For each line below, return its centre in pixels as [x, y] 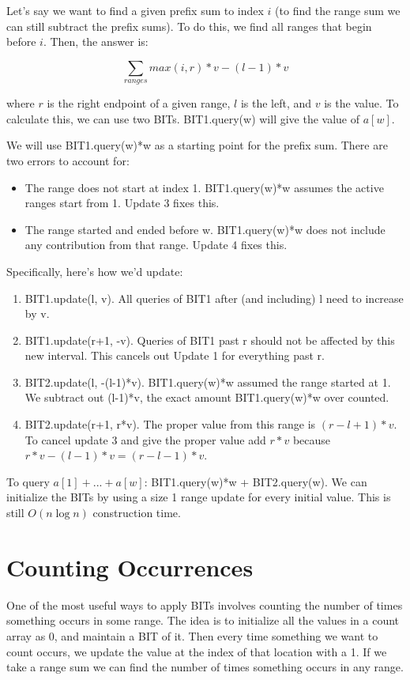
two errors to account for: [68, 160]
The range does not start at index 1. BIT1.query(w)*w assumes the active [204, 187]
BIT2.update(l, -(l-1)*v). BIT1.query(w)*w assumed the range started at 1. [208, 382]
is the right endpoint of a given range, [139, 103]
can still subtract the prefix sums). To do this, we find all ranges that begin [189, 26]
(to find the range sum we [338, 10]
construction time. [137, 513]
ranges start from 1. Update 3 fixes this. [122, 203]
